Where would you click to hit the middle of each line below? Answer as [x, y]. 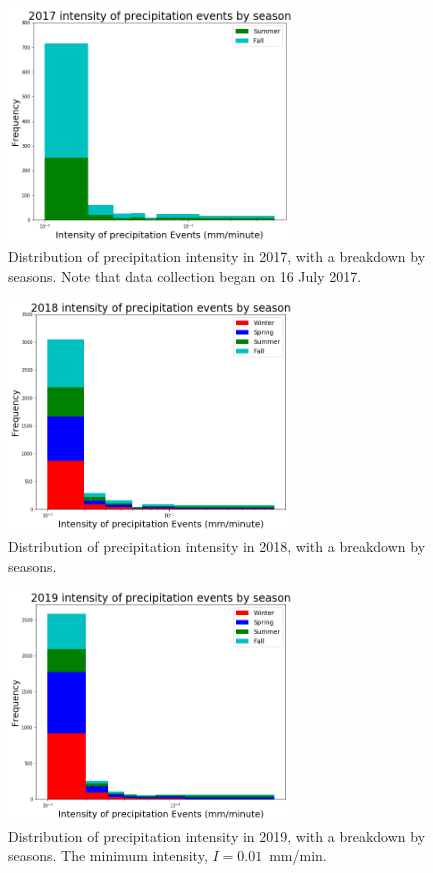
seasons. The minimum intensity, [108, 855]
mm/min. [298, 855]
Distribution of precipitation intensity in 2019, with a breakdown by [217, 835]
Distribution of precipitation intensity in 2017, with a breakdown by [217, 256]
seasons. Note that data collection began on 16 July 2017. [185, 275]
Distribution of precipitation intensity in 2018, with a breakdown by [217, 545]
